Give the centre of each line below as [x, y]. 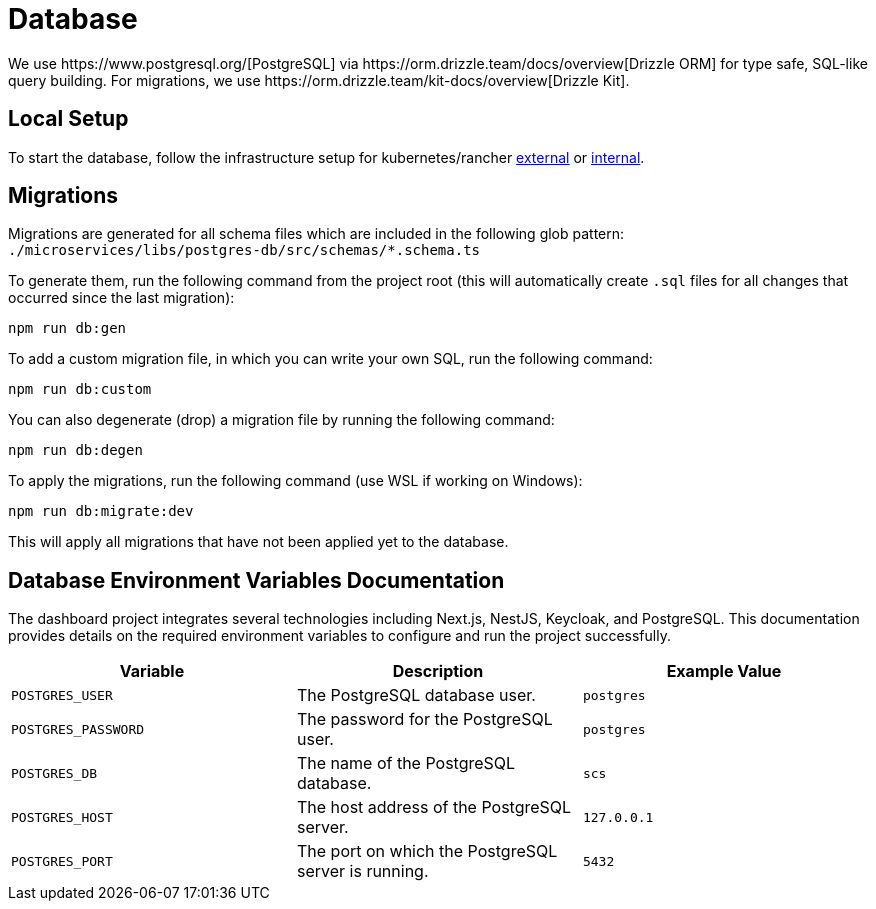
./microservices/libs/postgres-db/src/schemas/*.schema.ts [244, 250]
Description [438, 671]
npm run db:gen [67, 328]
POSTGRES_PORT [62, 861]
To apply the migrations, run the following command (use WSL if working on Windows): [295, 481]
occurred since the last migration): [121, 298]
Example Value [724, 671]
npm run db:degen [75, 450]
